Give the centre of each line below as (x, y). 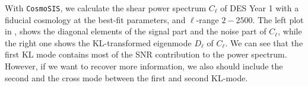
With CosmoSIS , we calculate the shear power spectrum (106, 8)
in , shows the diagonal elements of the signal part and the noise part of (136, 31)
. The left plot (278, 19)
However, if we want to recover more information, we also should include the (144, 66)
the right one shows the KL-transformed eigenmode (98, 42)
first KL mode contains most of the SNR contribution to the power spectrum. (146, 54)
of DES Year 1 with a (260, 8)
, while (290, 31)
